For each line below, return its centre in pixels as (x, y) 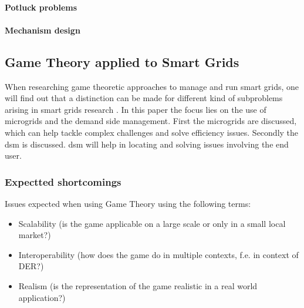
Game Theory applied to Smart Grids (122, 61)
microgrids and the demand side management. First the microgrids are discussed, (151, 121)
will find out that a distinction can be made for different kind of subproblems (144, 98)
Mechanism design (43, 30)
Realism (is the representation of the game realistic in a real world (138, 285)
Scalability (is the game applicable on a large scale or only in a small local (152, 223)
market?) (35, 235)
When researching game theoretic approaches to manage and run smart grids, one (152, 86)
